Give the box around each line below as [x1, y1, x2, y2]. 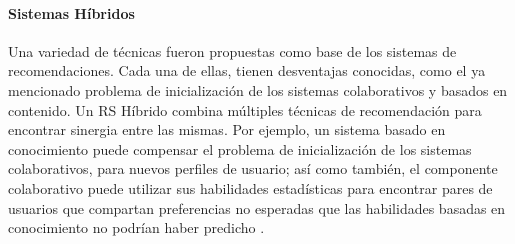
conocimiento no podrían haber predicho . [8, 217, 265, 238]
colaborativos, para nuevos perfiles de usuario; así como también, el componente [8, 158, 498, 179]
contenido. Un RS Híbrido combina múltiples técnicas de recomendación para [8, 99, 482, 120]
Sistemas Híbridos [8, 2, 135, 23]
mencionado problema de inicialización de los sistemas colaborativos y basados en [8, 79, 508, 100]
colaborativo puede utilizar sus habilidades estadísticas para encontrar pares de [8, 177, 493, 198]
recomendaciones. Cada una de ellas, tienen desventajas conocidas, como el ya [8, 60, 486, 81]
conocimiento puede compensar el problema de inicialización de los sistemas [8, 138, 472, 159]
